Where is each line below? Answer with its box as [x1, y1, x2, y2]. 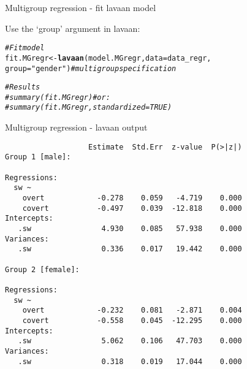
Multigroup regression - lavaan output [5, 121, 148, 134]
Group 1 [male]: [5, 153, 71, 162]
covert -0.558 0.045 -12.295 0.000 [22, 316, 242, 325]
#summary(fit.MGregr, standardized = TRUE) [5, 103, 172, 112]
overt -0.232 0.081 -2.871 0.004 [22, 306, 242, 315]
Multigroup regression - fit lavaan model [5, 1, 156, 13]
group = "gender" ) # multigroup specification [5, 64, 177, 73]
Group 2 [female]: [5, 265, 80, 274]
